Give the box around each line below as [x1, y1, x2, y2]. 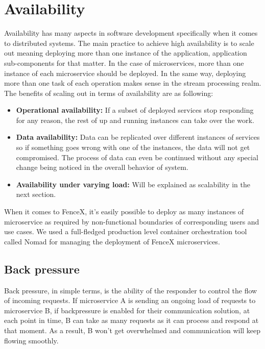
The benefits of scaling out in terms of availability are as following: [4, 87, 213, 98]
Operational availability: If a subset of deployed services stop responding [16, 105, 254, 115]
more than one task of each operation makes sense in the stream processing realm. [4, 78, 261, 88]
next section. [16, 189, 56, 200]
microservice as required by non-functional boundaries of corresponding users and [4, 216, 259, 227]
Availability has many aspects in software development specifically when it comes [4, 28, 258, 38]
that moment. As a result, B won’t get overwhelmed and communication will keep [4, 325, 261, 335]
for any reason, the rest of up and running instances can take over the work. [16, 114, 254, 125]
